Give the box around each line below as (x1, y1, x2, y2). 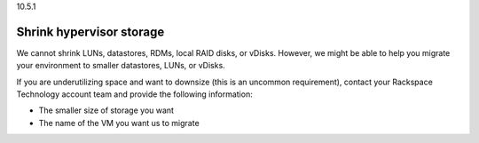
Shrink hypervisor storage (16, 24, 165, 39)
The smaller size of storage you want (38, 105, 175, 115)
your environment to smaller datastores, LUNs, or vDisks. (16, 60, 225, 71)
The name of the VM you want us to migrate (38, 117, 200, 128)
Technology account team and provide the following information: (16, 89, 253, 99)
